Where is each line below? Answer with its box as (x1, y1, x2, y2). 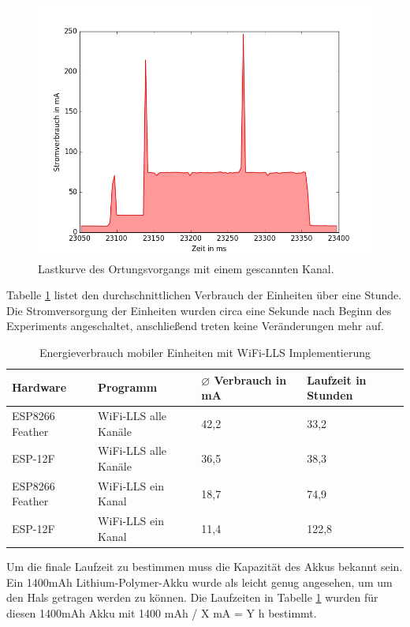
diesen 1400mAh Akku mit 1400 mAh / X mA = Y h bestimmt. (6, 604, 317, 621)
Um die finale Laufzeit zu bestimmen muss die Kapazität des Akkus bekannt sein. (6, 558, 403, 574)
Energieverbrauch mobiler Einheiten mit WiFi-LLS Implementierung (39, 344, 371, 360)
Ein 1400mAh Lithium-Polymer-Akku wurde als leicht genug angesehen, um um (6, 573, 393, 590)
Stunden (307, 387, 353, 404)
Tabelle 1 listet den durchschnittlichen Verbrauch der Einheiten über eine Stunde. (6, 287, 402, 303)
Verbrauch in (214, 371, 287, 388)
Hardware (12, 379, 67, 396)
